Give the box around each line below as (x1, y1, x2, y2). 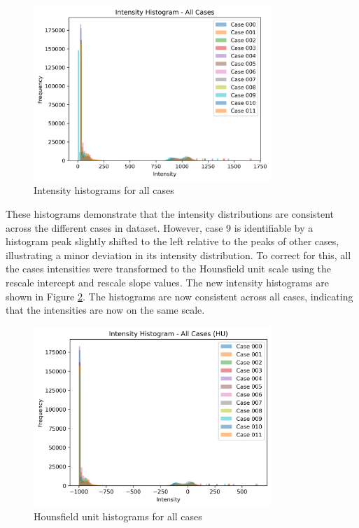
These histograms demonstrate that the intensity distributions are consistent (6, 206, 335, 221)
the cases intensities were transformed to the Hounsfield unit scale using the (6, 261, 332, 276)
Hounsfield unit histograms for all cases (34, 508, 202, 523)
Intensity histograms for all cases (34, 183, 174, 197)
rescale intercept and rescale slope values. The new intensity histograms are (6, 275, 329, 289)
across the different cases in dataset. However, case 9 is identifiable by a (6, 220, 314, 235)
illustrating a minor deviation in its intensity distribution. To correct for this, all (6, 247, 351, 262)
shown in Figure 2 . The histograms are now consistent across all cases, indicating (6, 289, 353, 303)
